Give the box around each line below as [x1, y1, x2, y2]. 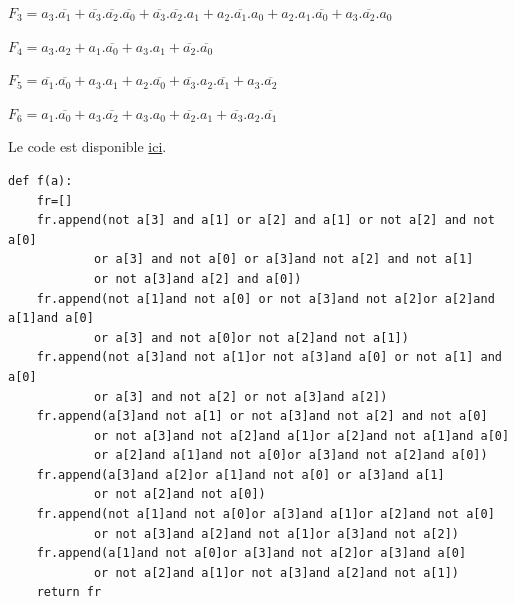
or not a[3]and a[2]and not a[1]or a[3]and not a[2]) [93, 526, 460, 541]
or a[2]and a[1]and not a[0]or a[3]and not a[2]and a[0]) [93, 448, 488, 463]
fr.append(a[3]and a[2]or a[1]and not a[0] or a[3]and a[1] [36, 467, 445, 482]
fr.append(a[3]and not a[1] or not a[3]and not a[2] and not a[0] [36, 409, 488, 424]
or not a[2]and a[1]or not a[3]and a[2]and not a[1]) [93, 565, 460, 580]
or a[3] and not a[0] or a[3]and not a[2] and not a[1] [93, 252, 474, 267]
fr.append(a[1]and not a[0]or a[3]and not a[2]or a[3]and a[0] [36, 546, 467, 561]
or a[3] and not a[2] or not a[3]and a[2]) [93, 389, 388, 404]
